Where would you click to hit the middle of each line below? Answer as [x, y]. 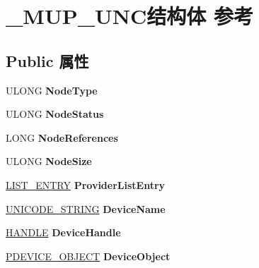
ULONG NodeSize [49, 161]
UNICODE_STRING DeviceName [86, 208]
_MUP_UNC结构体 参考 [130, 16]
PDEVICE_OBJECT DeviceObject [88, 256]
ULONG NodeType [52, 90]
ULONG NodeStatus [55, 114]
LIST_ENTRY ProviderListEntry [86, 184]
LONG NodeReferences [62, 137]
